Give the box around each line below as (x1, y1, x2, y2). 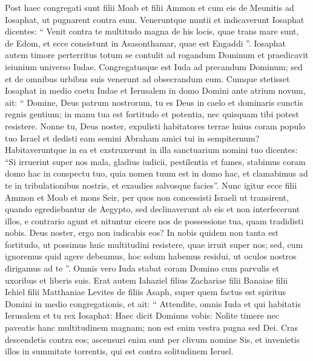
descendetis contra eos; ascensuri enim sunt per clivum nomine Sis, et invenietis (5, 333, 300, 345)
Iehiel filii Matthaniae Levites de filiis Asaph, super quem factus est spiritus (5, 285, 286, 298)
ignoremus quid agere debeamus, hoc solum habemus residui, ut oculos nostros (5, 250, 297, 262)
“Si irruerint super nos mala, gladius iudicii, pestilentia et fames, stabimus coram (5, 155, 306, 167)
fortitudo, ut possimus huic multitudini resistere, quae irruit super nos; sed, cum (5, 238, 303, 250)
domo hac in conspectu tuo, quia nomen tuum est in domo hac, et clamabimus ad (5, 167, 308, 180)
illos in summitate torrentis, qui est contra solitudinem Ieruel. (5, 345, 234, 357)
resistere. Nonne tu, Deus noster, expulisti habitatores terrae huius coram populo (5, 119, 306, 132)
